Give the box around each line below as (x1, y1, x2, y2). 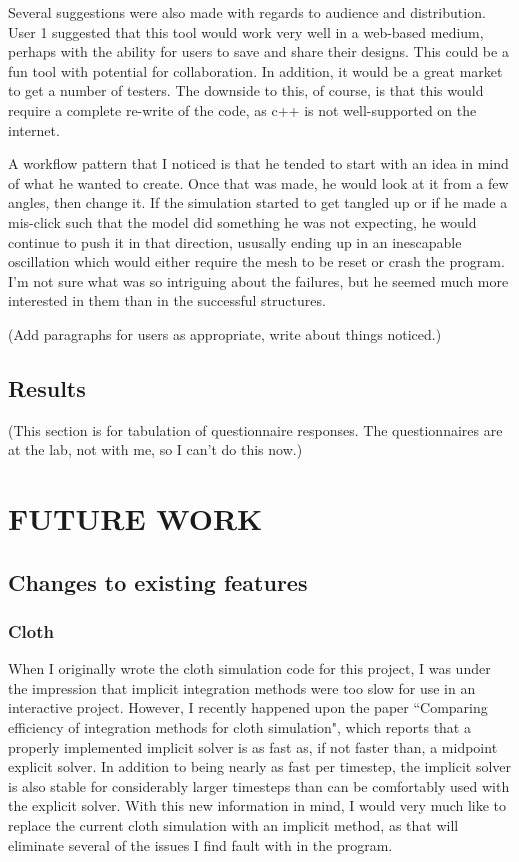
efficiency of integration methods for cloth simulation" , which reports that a (8, 717, 471, 738)
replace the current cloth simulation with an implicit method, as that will (8, 815, 459, 836)
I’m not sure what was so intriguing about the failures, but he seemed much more (8, 270, 509, 291)
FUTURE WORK (8, 498, 263, 539)
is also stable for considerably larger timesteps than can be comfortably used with (8, 775, 510, 796)
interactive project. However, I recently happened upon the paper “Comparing (8, 697, 488, 718)
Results (8, 372, 86, 403)
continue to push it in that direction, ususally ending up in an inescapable (8, 231, 462, 252)
